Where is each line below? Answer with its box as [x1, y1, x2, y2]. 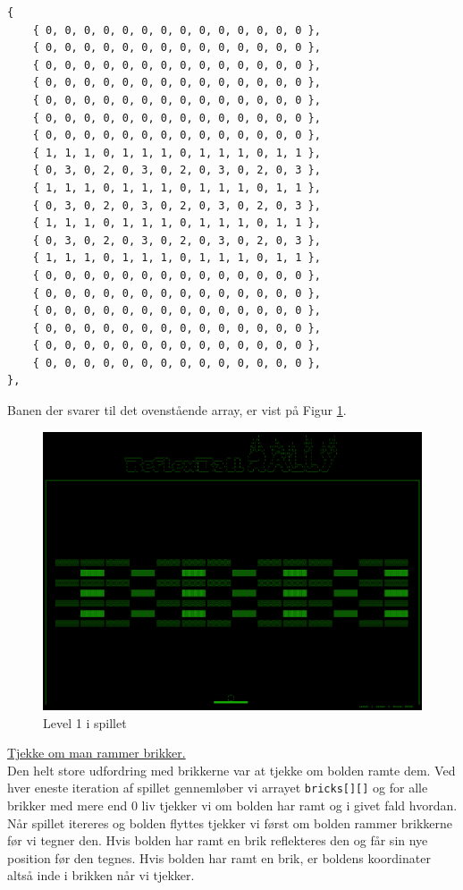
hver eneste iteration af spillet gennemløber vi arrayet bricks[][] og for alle [7, 778, 428, 797]
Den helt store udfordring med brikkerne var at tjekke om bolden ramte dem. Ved [7, 760, 456, 779]
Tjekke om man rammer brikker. [7, 743, 186, 762]
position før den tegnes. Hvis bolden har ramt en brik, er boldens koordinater [7, 848, 431, 867]
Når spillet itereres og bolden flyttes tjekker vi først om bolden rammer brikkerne [7, 813, 453, 832]
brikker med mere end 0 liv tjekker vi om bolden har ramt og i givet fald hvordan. [7, 795, 458, 814]
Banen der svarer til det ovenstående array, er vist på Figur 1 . [7, 401, 347, 420]
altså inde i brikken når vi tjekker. [7, 866, 195, 885]
